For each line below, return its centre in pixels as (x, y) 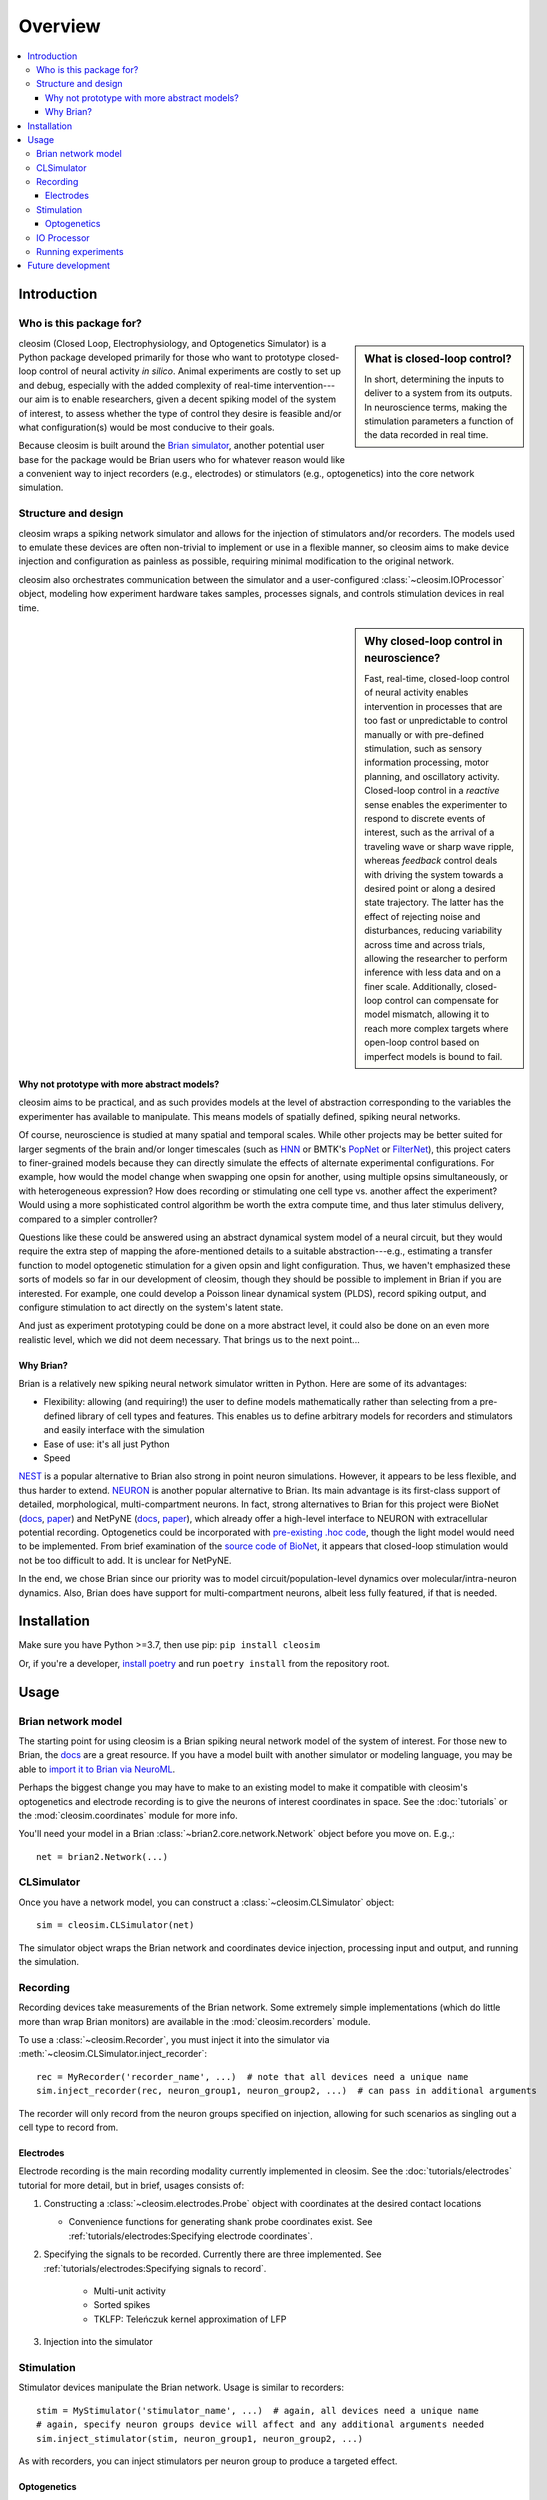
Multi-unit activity (130, 2291)
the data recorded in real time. (426, 435)
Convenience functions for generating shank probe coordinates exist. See (220, 2222)
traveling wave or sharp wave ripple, (439, 846)
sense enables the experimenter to (436, 804)
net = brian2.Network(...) (102, 1856)
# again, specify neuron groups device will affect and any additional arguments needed (260, 2424)
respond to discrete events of (425, 818)
